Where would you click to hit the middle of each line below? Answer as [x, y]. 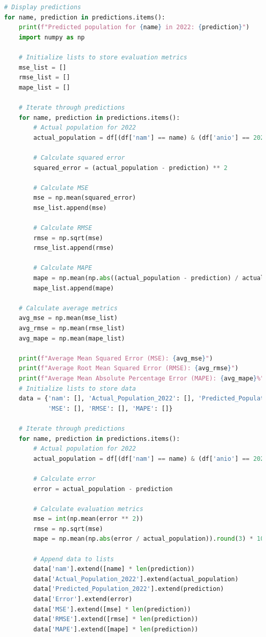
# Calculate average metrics [68, 308]
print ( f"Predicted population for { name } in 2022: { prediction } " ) [134, 27]
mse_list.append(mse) [70, 208]
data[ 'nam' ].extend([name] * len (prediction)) [114, 569]
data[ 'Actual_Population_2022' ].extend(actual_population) [136, 579]
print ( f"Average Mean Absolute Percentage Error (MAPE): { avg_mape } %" [141, 378]
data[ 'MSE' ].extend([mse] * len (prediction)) [112, 609]
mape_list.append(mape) [74, 288]
